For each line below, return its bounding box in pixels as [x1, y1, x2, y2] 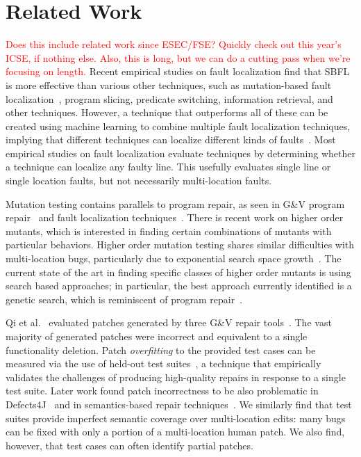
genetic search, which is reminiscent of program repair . [6, 291, 243, 306]
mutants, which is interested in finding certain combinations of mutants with [6, 223, 332, 238]
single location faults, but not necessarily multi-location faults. [6, 173, 272, 188]
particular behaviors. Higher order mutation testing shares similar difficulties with [6, 237, 355, 252]
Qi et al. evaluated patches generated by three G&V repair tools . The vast [6, 315, 332, 330]
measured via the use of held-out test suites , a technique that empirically [6, 356, 321, 371]
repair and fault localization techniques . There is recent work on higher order [6, 210, 344, 225]
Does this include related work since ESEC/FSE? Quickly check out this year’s [6, 37, 342, 51]
